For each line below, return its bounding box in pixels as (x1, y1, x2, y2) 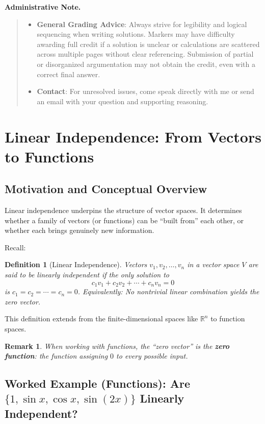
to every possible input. (116, 350, 188, 361)
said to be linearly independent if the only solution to (5, 269, 169, 280)
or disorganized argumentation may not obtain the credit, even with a (37, 58, 256, 69)
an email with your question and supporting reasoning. (37, 96, 208, 106)
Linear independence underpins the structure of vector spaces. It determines (5, 205, 242, 216)
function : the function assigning (5, 350, 108, 361)
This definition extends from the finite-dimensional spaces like (5, 313, 198, 324)
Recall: (5, 242, 26, 252)
